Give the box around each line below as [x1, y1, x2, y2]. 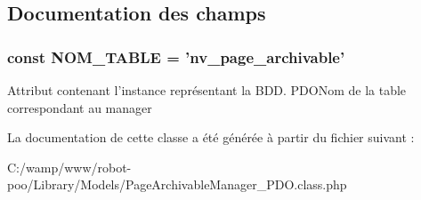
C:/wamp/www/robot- [7, 157, 132, 176]
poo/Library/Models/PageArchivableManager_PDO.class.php [7, 175, 347, 194]
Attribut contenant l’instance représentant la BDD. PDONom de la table [7, 81, 407, 99]
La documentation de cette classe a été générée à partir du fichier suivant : [7, 128, 415, 147]
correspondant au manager [7, 98, 152, 116]
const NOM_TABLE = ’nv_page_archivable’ [7, 45, 345, 68]
